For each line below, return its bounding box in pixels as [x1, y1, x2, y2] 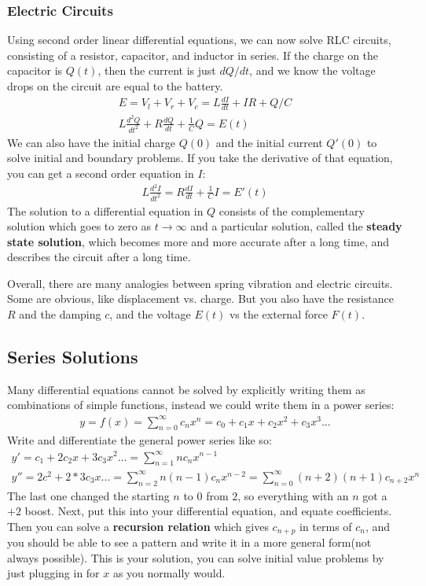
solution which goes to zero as [7, 218, 152, 234]
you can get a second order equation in [7, 164, 194, 181]
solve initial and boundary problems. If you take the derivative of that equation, [7, 149, 393, 166]
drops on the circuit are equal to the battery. [7, 78, 223, 94]
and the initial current [215, 134, 323, 150]
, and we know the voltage [249, 62, 376, 79]
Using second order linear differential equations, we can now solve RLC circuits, [7, 31, 391, 48]
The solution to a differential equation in [7, 202, 204, 219]
